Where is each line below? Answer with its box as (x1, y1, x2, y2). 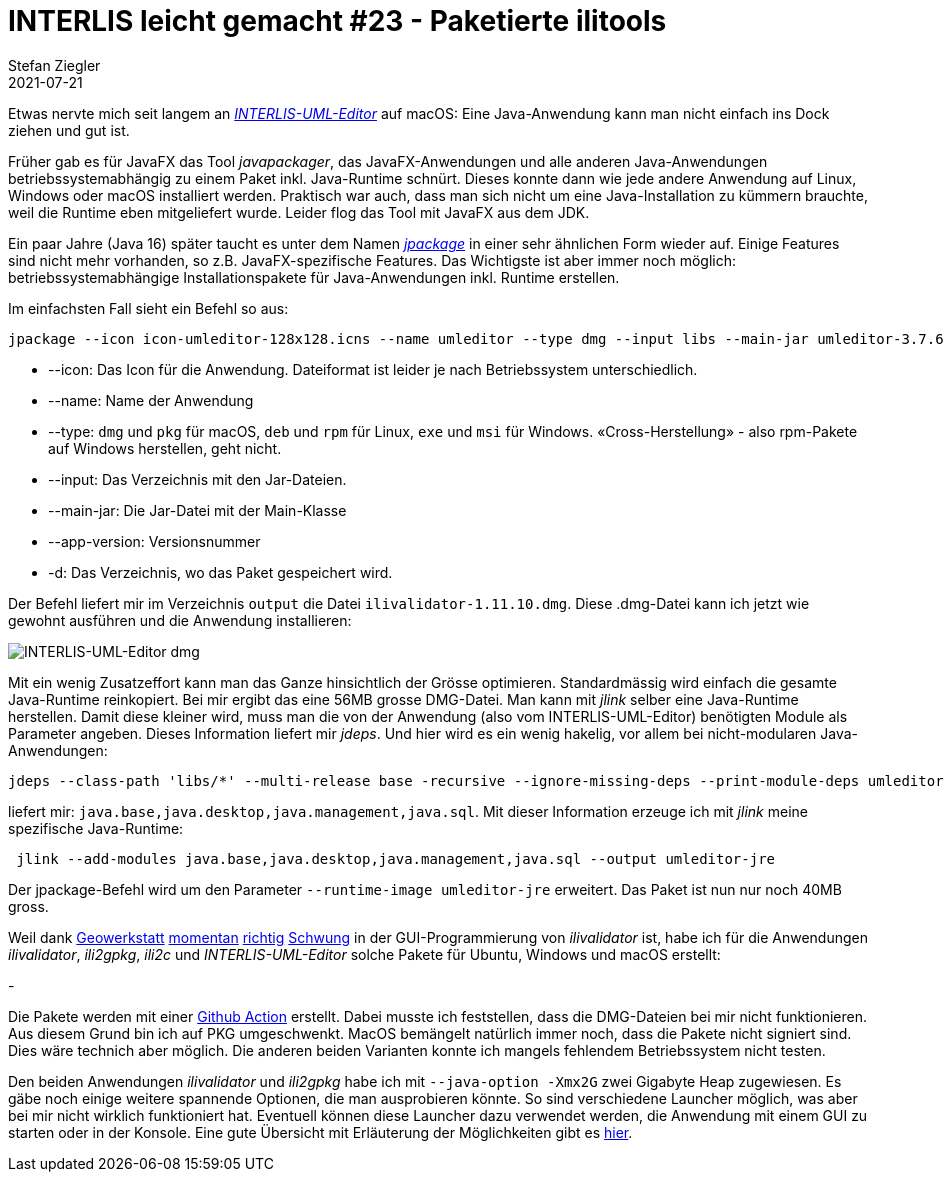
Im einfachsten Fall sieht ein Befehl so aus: (8, 299, 289, 317)
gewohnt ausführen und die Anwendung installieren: (8, 611, 352, 629)
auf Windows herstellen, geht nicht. (48, 439, 282, 457)
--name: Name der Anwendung (48, 391, 254, 409)
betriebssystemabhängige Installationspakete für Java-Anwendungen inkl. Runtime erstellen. (8, 268, 620, 286)
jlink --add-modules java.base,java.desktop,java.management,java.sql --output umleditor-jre (16, 850, 776, 867)
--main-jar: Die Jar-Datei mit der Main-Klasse (48, 501, 347, 519)
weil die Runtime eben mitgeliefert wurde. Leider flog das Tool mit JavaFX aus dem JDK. (8, 203, 590, 221)
